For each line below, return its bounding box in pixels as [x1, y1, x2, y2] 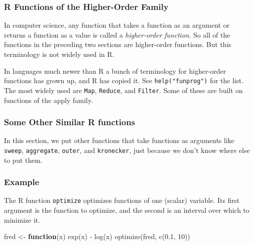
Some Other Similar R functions [4, 116, 135, 128]
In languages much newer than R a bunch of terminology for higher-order [4, 65, 226, 76]
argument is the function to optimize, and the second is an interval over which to [4, 205, 250, 215]
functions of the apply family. [4, 95, 93, 105]
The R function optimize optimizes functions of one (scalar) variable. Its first [4, 195, 240, 205]
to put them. [4, 154, 42, 165]
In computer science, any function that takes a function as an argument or [4, 20, 230, 30]
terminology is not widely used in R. [4, 49, 114, 59]
